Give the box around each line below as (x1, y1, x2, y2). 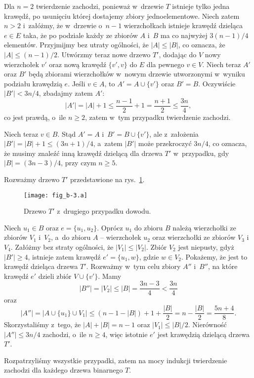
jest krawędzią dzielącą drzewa (157, 329, 250, 339)
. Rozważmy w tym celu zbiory (86, 261, 181, 271)
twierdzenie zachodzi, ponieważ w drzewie (36, 1, 164, 11)
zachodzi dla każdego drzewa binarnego (4, 365, 123, 375)
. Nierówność (188, 319, 227, 330)
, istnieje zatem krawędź (28, 251, 101, 262)
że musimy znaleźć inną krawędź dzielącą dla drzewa (4, 148, 163, 158)
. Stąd (57, 128, 76, 139)
